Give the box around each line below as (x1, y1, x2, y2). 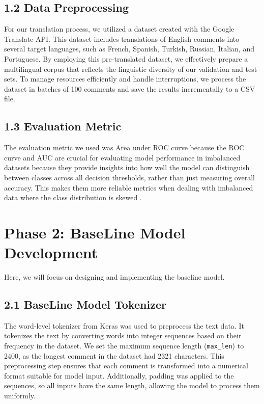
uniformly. (4, 390, 36, 401)
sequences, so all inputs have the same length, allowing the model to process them (4, 380, 260, 391)
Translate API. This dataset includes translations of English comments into (4, 33, 240, 44)
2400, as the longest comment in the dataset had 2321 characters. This (4, 350, 224, 361)
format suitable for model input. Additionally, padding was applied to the (4, 370, 234, 381)
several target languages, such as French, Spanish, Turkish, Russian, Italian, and (4, 43, 254, 54)
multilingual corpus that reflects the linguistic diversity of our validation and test (4, 63, 257, 74)
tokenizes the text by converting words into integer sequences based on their (4, 330, 242, 341)
